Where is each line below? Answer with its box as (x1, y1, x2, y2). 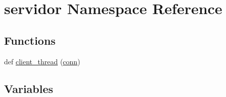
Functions (4, 32, 56, 48)
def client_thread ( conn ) (4, 56, 80, 66)
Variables (4, 80, 54, 96)
